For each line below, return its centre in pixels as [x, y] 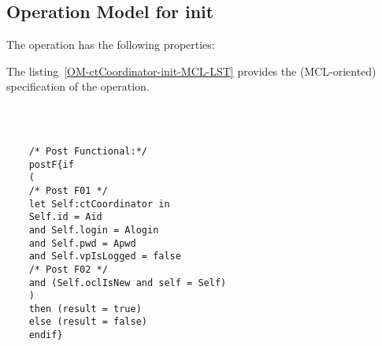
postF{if [51, 164]
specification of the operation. [78, 86]
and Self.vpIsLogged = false [105, 257]
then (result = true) [85, 309]
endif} [46, 335]
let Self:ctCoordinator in [99, 204]
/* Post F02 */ [68, 269]
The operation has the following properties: [111, 45]
